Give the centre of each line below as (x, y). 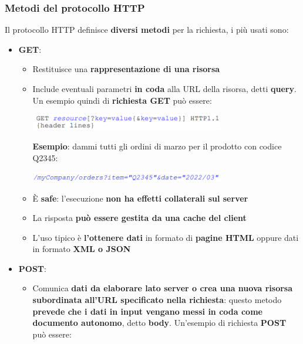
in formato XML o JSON (82, 249)
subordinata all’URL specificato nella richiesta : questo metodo (157, 300)
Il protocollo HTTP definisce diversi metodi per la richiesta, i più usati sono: (147, 30)
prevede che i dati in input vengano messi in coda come (147, 311)
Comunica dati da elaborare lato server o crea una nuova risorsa (163, 288)
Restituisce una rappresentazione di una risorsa (126, 69)
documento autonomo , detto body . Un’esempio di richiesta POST (159, 323)
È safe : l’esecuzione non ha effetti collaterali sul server (140, 198)
